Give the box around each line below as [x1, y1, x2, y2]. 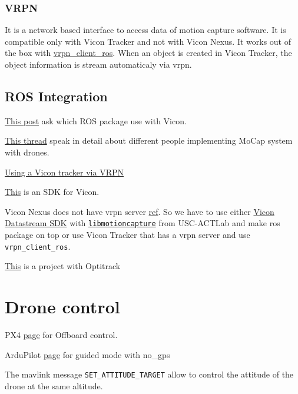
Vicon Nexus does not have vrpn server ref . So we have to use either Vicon [5, 205, 274, 217]
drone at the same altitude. [5, 379, 103, 392]
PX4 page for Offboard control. [5, 328, 118, 340]
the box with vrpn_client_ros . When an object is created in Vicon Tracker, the [5, 47, 292, 59]
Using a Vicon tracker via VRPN [5, 165, 124, 178]
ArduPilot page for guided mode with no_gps [5, 348, 170, 360]
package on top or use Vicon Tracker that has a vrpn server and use [5, 229, 250, 241]
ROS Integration [5, 87, 108, 105]
